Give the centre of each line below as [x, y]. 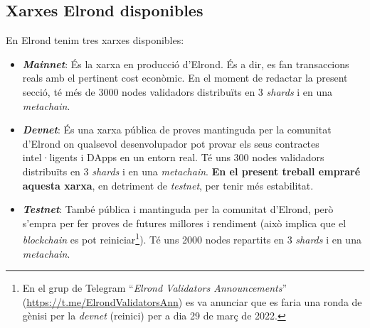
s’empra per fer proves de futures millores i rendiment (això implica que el [184, 223]
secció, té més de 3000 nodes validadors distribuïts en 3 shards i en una [178, 91]
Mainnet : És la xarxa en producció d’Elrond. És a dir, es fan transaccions [186, 64]
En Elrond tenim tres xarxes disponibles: [95, 40]
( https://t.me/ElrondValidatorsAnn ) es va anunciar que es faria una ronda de [192, 301]
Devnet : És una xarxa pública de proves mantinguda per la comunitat [177, 130]
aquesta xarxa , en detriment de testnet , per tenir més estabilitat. [168, 185]
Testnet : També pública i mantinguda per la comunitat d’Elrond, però [178, 209]
